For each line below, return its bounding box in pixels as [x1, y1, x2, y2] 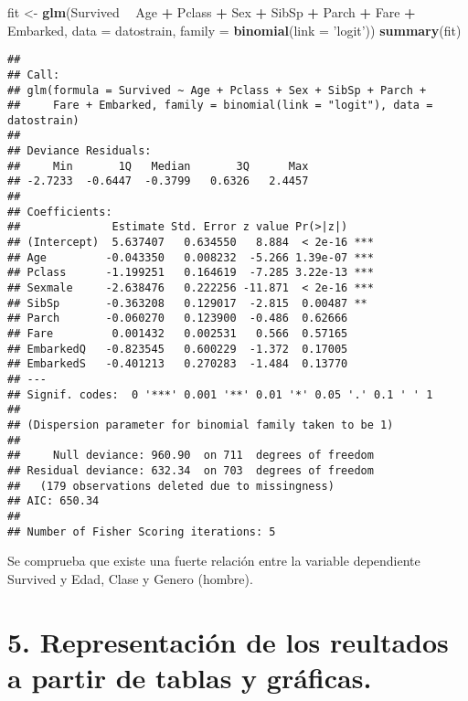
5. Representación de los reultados [7, 622, 449, 660]
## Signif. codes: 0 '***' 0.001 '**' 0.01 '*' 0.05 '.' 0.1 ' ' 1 [7, 388, 433, 401]
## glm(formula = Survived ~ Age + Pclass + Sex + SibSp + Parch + [7, 83, 427, 97]
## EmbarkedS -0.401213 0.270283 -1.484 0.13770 [7, 357, 348, 371]
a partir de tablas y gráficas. [7, 658, 372, 696]
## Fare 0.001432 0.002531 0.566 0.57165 [7, 327, 348, 340]
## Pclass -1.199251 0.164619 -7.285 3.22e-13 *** [7, 266, 374, 280]
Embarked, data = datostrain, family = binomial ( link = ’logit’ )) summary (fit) [7, 20, 462, 39]
